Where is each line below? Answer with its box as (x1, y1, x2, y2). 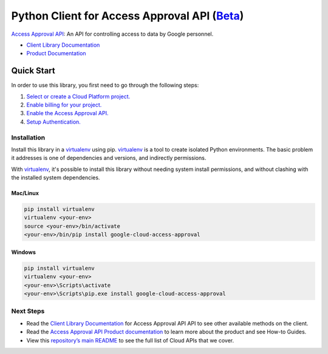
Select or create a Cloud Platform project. (26, 93, 131, 100)
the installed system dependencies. (11, 174, 100, 181)
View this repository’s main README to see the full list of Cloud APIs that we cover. (26, 336, 234, 344)
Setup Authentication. (26, 118, 81, 125)
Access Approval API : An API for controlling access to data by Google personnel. (11, 30, 214, 38)
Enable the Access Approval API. (26, 110, 109, 117)
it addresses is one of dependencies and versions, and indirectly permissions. (11, 155, 207, 162)
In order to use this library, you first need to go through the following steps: (11, 82, 199, 89)
